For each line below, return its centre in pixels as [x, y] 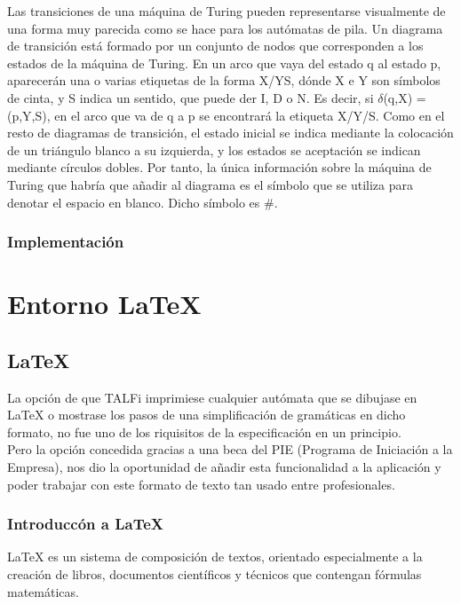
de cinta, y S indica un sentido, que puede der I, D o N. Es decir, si [191, 97]
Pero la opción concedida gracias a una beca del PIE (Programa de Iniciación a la [230, 449]
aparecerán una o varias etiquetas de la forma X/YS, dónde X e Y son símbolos [224, 80]
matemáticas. [43, 591]
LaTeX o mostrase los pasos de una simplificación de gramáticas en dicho [207, 415]
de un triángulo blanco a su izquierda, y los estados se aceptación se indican [214, 149]
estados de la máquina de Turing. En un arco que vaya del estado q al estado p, [224, 63]
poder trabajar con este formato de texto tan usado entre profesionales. [201, 484]
